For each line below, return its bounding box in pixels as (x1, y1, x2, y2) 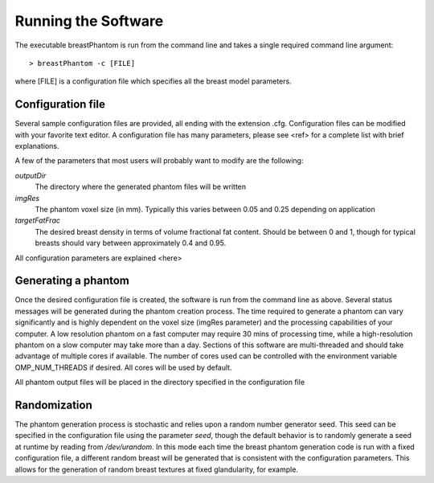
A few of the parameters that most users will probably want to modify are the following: (14, 156, 304, 166)
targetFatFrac (14, 215, 60, 225)
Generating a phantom (14, 274, 130, 288)
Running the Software (14, 12, 164, 30)
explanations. (14, 141, 59, 151)
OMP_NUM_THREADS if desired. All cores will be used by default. (14, 362, 232, 372)
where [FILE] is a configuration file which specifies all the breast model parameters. (14, 76, 293, 86)
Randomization (14, 398, 92, 411)
